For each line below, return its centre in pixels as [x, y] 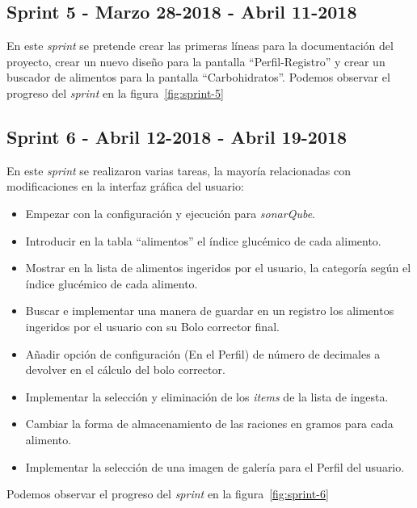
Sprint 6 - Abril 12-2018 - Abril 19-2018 [177, 136]
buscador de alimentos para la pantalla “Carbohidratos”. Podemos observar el [198, 77]
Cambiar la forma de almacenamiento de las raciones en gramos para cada [209, 424]
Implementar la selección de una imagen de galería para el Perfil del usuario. [215, 466]
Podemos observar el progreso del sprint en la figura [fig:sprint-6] [168, 494]
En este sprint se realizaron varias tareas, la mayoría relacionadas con [179, 170]
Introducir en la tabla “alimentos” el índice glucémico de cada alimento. [203, 240]
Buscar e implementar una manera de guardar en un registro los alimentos [210, 311]
